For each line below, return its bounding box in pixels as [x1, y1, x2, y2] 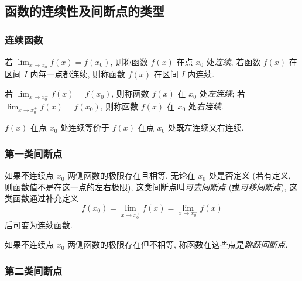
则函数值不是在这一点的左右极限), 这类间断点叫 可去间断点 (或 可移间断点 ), [5, 180, 287, 193]
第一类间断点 [5, 146, 63, 160]
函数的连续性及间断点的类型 [5, 2, 164, 20]
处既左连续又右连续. [167, 121, 244, 133]
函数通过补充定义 [12, 192, 78, 204]
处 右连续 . [188, 100, 224, 112]
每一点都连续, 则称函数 [38, 67, 126, 80]
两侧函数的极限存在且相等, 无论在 [67, 169, 195, 181]
